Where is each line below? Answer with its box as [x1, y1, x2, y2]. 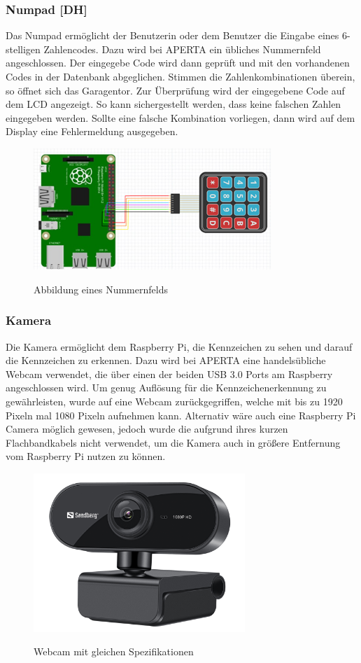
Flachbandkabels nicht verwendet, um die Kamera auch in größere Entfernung [6, 435, 341, 449]
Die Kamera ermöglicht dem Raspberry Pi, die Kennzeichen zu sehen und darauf [6, 339, 353, 354]
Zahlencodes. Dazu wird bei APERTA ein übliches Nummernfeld [43, 41, 321, 56]
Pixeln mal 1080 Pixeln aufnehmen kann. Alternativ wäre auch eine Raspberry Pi [6, 407, 356, 422]
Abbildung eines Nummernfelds [34, 281, 168, 296]
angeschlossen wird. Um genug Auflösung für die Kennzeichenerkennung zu [6, 380, 327, 395]
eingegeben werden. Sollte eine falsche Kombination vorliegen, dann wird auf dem [6, 110, 355, 125]
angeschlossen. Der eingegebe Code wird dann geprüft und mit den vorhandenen [6, 55, 350, 70]
